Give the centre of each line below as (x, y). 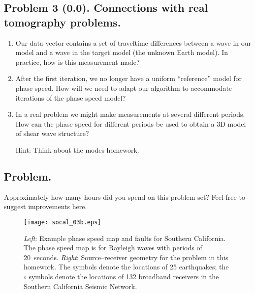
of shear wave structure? (52, 133)
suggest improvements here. (46, 206)
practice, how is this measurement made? (78, 62)
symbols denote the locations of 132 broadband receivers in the (124, 276)
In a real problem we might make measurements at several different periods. (130, 114)
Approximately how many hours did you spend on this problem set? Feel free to (125, 197)
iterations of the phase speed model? (71, 97)
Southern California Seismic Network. (80, 286)
